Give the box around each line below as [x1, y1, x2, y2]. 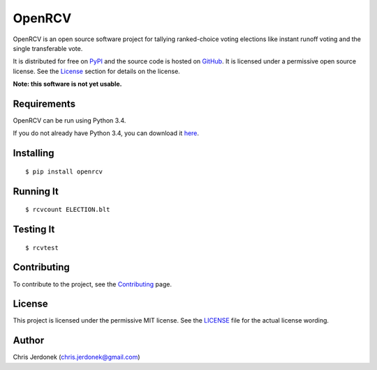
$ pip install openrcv [25, 167, 103, 176]
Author [13, 334, 45, 346]
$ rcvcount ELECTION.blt [25, 206, 110, 214]
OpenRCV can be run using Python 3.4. [13, 116, 126, 125]
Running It [13, 185, 59, 197]
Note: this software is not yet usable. [13, 80, 122, 88]
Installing [13, 147, 55, 160]
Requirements [13, 98, 76, 109]
